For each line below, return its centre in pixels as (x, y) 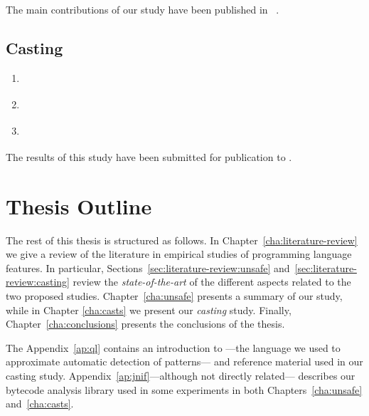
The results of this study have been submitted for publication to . (149, 156)
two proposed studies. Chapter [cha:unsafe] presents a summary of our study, (174, 295)
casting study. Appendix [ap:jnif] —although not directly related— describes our (181, 375)
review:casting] (38, 282)
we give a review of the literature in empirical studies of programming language (179, 254)
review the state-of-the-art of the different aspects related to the (212, 282)
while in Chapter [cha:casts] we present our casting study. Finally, (149, 310)
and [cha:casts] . (40, 404)
